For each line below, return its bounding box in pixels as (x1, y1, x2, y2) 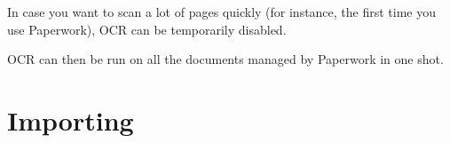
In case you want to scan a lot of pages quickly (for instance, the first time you (7, 3, 437, 20)
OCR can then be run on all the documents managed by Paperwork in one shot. (7, 50, 444, 68)
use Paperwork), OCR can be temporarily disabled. (7, 20, 287, 38)
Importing (7, 101, 134, 138)
